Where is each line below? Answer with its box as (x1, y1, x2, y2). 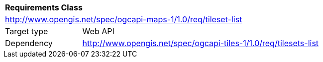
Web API (82, 26, 114, 36)
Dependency (5, 38, 53, 48)
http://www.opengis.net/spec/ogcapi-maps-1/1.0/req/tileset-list (5, 14, 242, 24)
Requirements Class (5, 2, 83, 12)
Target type (5, 26, 48, 36)
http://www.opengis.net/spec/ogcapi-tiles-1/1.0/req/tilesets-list (82, 38, 319, 48)
